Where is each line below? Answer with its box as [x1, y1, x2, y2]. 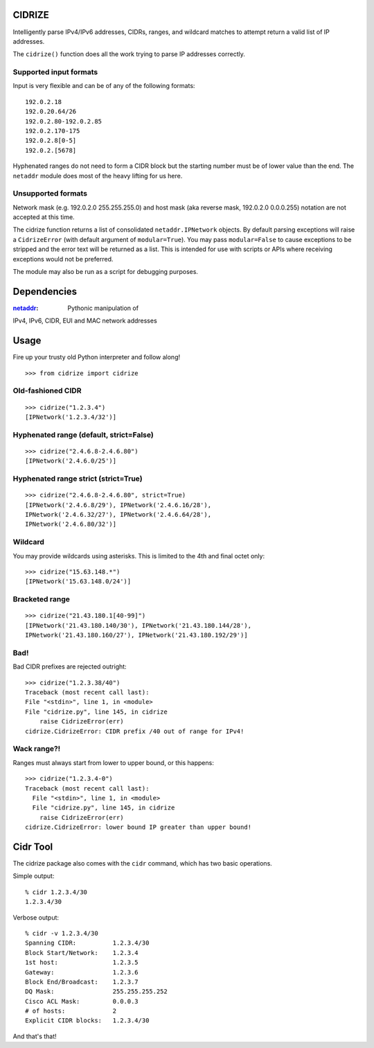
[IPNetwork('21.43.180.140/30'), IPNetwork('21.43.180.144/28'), [25, 621, 252, 629]
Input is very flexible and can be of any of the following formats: [12, 82, 195, 90]
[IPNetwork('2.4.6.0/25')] [25, 457, 117, 465]
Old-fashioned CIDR [12, 386, 82, 395]
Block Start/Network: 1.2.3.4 [25, 949, 139, 956]
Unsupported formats [12, 189, 88, 198]
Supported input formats [12, 67, 98, 77]
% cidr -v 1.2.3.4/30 [25, 929, 98, 937]
